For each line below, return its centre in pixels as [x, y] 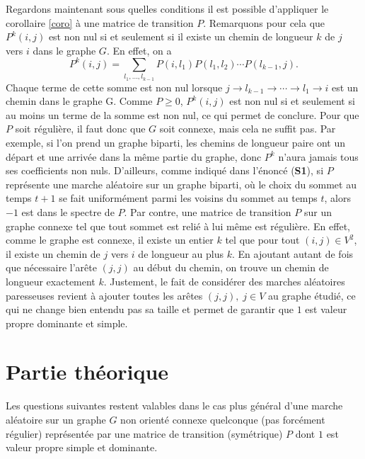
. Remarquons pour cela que [264, 22]
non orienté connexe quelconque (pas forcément [223, 420]
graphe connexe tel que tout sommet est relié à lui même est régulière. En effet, [178, 226]
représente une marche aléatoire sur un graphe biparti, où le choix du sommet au [181, 184]
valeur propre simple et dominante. [82, 447]
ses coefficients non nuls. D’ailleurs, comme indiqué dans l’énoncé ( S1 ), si [165, 170]
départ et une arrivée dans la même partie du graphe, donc [134, 156]
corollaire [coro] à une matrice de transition [100, 22]
